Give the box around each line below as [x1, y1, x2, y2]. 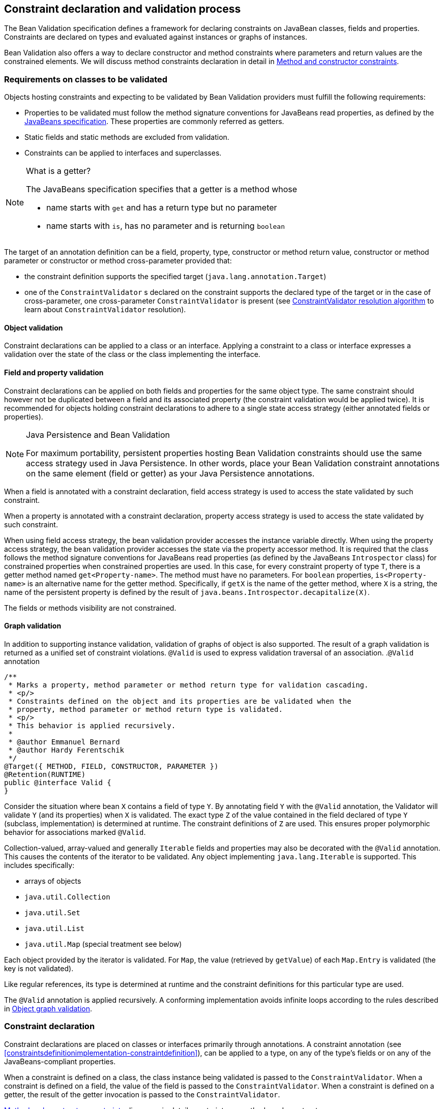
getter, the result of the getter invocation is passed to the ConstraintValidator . [4, 1090, 280, 1099]
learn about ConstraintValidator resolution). [24, 305, 186, 314]
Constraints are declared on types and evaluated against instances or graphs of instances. [4, 33, 307, 42]
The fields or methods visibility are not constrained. [4, 603, 176, 612]
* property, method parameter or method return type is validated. [8, 705, 283, 713]
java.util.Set [24, 908, 80, 917]
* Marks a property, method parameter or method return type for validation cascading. [8, 680, 369, 689]
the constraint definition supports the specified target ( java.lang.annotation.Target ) [24, 272, 327, 281]
